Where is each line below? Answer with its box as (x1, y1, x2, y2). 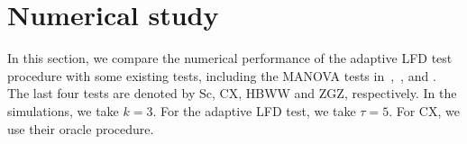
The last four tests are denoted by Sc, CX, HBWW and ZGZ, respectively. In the (7, 84, 457, 103)
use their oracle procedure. (7, 119, 154, 138)
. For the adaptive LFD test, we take (152, 101, 356, 120)
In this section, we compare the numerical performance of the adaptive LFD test (7, 49, 453, 67)
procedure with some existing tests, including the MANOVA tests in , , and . (7, 66, 436, 85)
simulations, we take (7, 101, 119, 120)
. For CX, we (389, 101, 460, 120)
